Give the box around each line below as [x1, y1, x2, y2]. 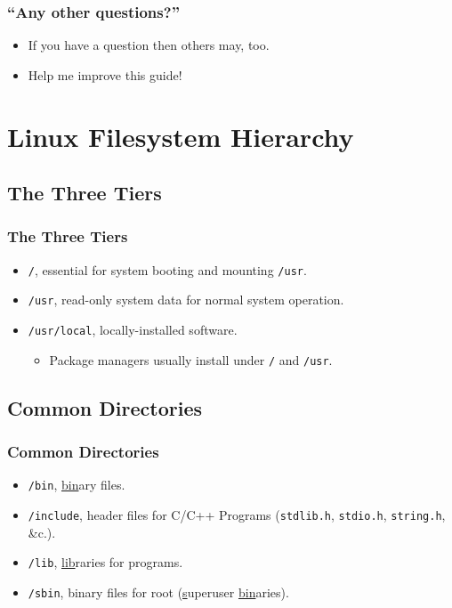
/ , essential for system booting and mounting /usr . [28, 260, 307, 279]
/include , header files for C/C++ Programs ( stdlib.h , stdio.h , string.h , [28, 506, 446, 524]
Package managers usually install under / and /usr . [49, 350, 333, 369]
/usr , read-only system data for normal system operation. [28, 290, 344, 309]
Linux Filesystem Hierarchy [7, 118, 354, 154]
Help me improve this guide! [28, 65, 182, 84]
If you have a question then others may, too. [28, 36, 270, 54]
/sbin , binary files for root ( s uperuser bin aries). [28, 582, 289, 601]
